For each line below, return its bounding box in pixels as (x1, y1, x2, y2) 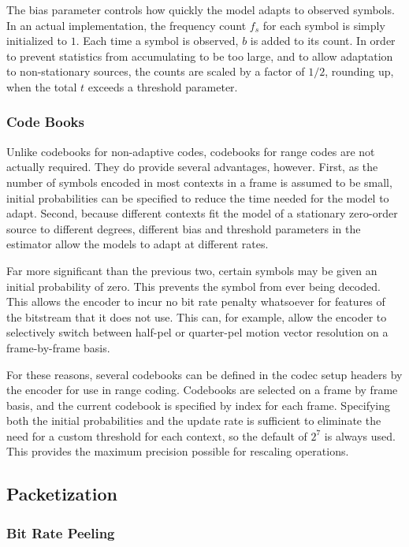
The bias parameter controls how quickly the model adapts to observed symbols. (6, 2, 395, 17)
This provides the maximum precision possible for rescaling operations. (6, 443, 349, 460)
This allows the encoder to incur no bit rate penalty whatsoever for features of (6, 293, 385, 310)
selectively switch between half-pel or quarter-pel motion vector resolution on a (6, 324, 389, 340)
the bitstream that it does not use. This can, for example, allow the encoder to (6, 308, 387, 325)
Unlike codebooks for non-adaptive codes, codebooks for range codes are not (6, 143, 375, 159)
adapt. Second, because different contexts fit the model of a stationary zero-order (6, 205, 398, 221)
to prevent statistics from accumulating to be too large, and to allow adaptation (6, 47, 393, 64)
